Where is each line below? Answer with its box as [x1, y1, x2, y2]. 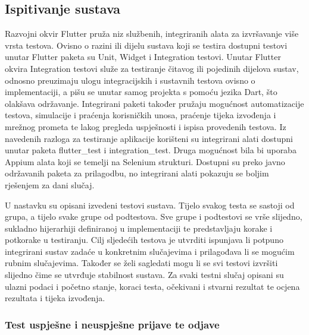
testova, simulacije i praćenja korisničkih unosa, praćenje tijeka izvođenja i [5, 109, 276, 121]
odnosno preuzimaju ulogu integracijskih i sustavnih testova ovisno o [5, 74, 255, 86]
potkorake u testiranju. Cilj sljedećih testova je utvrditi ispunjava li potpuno [5, 233, 283, 246]
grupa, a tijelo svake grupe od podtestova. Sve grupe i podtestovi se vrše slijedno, [5, 210, 302, 223]
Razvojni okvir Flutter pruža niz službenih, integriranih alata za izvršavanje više [5, 27, 299, 40]
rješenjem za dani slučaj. [5, 178, 95, 191]
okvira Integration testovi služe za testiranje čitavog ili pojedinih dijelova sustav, [5, 62, 299, 74]
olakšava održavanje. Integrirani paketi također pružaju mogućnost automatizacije [5, 97, 304, 109]
